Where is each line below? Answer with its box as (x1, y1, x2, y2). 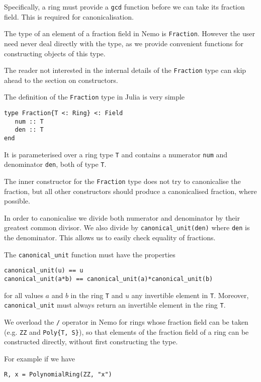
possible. (4, 196, 30, 206)
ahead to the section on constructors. (4, 74, 118, 85)
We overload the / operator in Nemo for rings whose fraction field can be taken (4, 316, 248, 327)
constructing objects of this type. (4, 48, 106, 58)
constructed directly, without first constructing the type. (4, 336, 178, 347)
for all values (4, 290, 43, 300)
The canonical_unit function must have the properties (4, 249, 176, 259)
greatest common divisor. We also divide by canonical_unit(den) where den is (4, 222, 250, 233)
